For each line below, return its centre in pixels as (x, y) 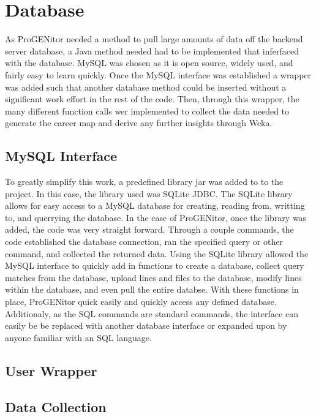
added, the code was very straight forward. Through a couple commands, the (149, 229)
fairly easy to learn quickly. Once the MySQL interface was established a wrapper (158, 74)
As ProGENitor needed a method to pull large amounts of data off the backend (154, 39)
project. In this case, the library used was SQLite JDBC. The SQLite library (149, 193)
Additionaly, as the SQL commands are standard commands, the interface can (152, 313)
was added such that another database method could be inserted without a (146, 87)
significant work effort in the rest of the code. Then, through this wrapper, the (152, 99)
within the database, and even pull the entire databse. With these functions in (152, 289)
